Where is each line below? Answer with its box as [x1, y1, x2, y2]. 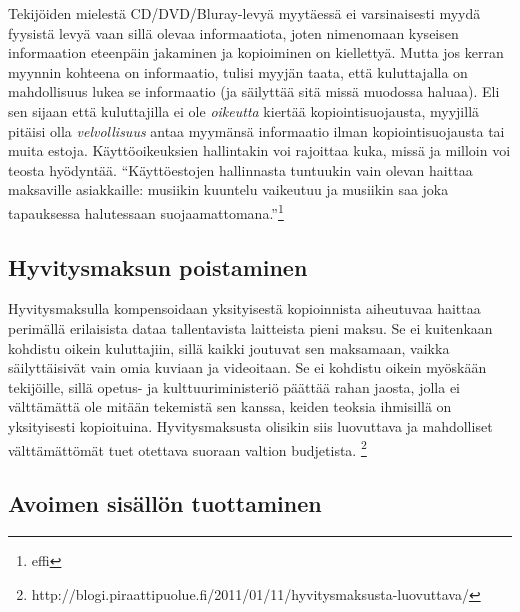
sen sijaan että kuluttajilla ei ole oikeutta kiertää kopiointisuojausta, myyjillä [8, 100, 480, 121]
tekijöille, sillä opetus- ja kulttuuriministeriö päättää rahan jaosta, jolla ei [8, 376, 460, 397]
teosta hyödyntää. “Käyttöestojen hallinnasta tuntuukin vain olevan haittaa [8, 159, 473, 180]
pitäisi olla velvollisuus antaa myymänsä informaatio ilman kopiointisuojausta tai [8, 120, 505, 141]
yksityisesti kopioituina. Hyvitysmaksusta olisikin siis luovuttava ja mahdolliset [8, 415, 493, 436]
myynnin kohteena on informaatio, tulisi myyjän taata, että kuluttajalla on [8, 61, 468, 82]
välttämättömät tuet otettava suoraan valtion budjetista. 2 [8, 436, 367, 460]
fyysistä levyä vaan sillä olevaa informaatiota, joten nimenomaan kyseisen [8, 22, 459, 43]
